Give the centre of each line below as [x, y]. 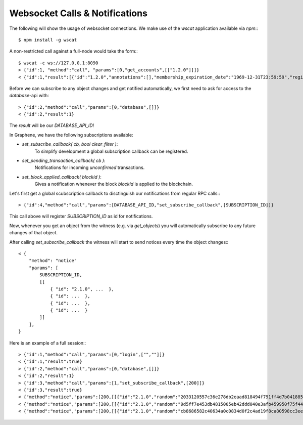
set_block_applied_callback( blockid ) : [62, 177]
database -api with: [29, 96]
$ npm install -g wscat [48, 40]
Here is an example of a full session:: [48, 343]
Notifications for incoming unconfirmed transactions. [90, 167]
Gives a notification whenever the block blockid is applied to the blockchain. [114, 184]
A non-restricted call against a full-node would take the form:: [74, 51]
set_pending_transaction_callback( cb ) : [64, 161]
